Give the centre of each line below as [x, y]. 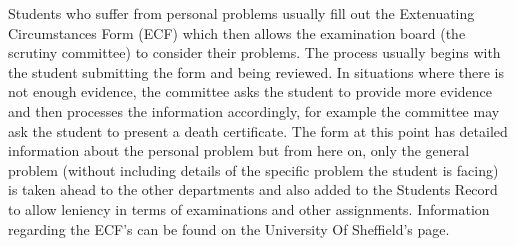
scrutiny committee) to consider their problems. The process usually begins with [254, 52]
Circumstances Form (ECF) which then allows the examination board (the [237, 32]
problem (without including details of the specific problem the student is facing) [253, 169]
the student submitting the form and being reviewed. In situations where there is [256, 71]
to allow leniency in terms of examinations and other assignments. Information [249, 208]
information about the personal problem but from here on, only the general [239, 150]
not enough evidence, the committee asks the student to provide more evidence [250, 91]
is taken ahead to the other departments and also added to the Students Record [253, 189]
